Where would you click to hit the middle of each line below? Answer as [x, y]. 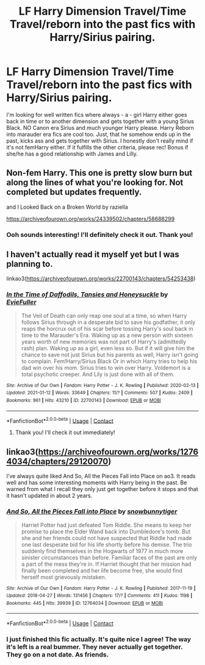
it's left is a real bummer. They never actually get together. [95, 647]
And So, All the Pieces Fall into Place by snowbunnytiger [92, 511]
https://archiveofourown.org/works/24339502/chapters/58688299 [91, 219]
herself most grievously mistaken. [64, 577]
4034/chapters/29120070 [57, 461]
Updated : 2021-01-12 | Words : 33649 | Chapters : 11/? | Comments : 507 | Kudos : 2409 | [100, 393]
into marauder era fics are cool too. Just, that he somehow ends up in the [99, 134]
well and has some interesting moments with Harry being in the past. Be [97, 483]
